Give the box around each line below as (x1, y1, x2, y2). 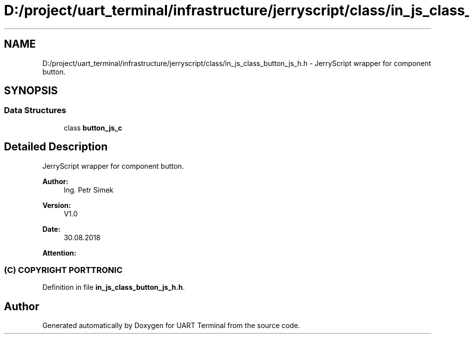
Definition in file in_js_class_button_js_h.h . (42, 283, 185, 292)
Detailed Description (4, 140, 108, 153)
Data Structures (4, 105, 67, 116)
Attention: (42, 248, 77, 257)
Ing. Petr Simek (64, 185, 114, 194)
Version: (42, 201, 71, 209)
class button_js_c (64, 123, 122, 132)
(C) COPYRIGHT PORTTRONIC (4, 265, 123, 275)
